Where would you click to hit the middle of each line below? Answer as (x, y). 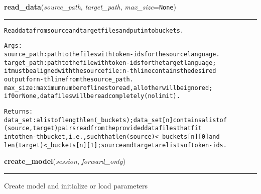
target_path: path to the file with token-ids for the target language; (110, 63)
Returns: (19, 111)
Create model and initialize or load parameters (76, 185)
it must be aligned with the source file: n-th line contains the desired (110, 71)
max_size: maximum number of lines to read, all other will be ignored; (108, 88)
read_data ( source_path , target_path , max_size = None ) (90, 7)
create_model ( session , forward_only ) (65, 161)
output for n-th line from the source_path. (69, 79)
